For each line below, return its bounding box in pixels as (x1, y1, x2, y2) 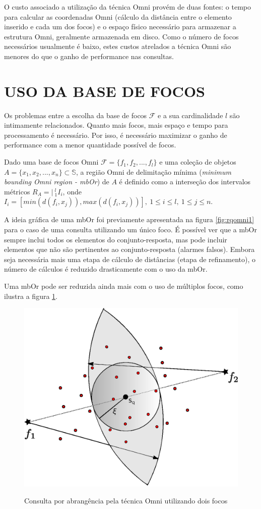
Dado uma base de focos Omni (4, 157, 99, 167)
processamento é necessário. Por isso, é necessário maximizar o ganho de (4, 129, 227, 140)
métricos (4, 186, 30, 196)
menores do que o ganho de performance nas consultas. (4, 50, 174, 61)
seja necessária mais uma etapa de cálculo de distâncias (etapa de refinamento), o (4, 253, 256, 264)
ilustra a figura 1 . (4, 290, 57, 301)
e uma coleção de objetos (159, 157, 236, 167)
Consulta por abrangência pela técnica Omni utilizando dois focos (24, 495, 228, 505)
